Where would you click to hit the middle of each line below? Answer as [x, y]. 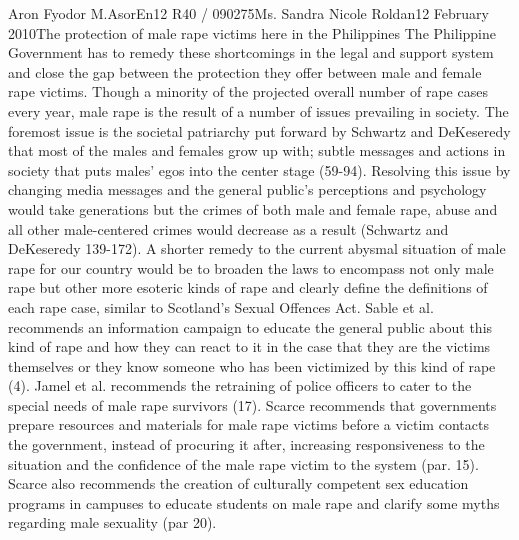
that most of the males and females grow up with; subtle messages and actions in [257, 150]
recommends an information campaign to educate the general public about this [250, 326]
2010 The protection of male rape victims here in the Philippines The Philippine [252, 32]
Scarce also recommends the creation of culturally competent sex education [238, 483]
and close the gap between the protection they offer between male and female [245, 71]
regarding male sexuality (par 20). [112, 522]
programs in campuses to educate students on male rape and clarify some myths [254, 502]
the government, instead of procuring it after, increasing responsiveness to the [246, 444]
